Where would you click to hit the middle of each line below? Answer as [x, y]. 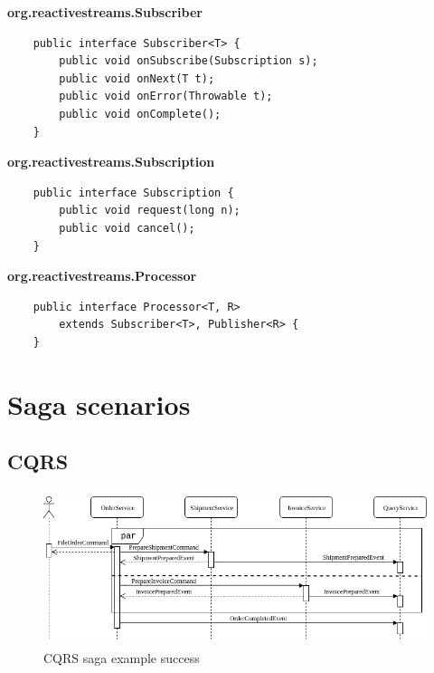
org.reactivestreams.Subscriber [105, 12]
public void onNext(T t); [137, 78]
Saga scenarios [99, 404]
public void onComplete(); [140, 114]
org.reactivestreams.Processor [102, 276]
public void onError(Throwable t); [166, 96]
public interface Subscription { [133, 192]
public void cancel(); [127, 228]
